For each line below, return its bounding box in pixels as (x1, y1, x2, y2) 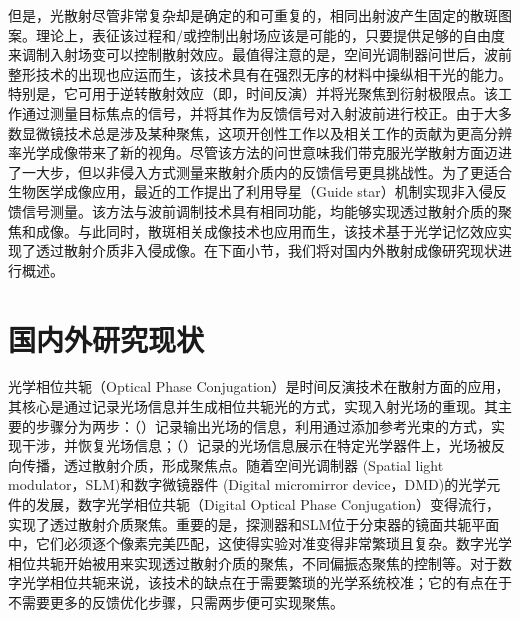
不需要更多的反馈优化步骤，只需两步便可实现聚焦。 (8, 591, 344, 612)
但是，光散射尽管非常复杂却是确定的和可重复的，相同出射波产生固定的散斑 (8, 5, 498, 25)
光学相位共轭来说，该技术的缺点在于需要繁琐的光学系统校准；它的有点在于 (21, 572, 512, 593)
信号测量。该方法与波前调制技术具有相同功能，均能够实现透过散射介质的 (21, 200, 498, 221)
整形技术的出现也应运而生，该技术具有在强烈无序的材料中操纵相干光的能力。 (8, 63, 512, 84)
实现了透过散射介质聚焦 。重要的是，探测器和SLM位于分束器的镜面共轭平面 (8, 513, 500, 534)
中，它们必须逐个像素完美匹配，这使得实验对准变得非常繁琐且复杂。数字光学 (8, 533, 512, 554)
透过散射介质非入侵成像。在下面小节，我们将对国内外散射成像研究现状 (35, 240, 498, 261)
